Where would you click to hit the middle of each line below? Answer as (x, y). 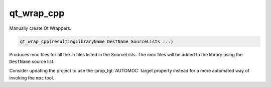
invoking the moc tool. (32, 77)
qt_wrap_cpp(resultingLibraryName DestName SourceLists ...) (97, 41)
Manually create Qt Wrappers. (40, 28)
